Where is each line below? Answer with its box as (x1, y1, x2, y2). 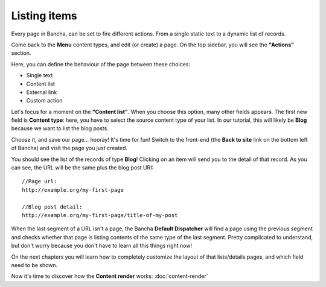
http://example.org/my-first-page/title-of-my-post (22, 212, 178, 218)
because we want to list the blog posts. (11, 125, 109, 132)
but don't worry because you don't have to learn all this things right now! (11, 242, 193, 250)
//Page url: (22, 178, 57, 185)
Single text (26, 72, 53, 79)
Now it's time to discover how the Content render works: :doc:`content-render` (11, 273, 208, 280)
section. (11, 49, 31, 57)
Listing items (11, 9, 78, 22)
